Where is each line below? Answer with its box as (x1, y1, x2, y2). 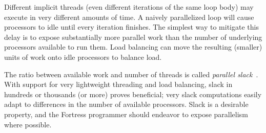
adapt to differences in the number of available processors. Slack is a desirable (4, 99, 249, 109)
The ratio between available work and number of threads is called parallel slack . (4, 69, 258, 79)
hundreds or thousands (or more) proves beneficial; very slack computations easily (4, 88, 262, 99)
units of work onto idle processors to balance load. (4, 51, 162, 62)
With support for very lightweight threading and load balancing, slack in (4, 79, 233, 90)
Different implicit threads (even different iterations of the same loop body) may (4, 2, 254, 12)
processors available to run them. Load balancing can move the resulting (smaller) (4, 41, 262, 52)
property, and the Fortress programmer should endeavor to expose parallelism (4, 108, 248, 119)
